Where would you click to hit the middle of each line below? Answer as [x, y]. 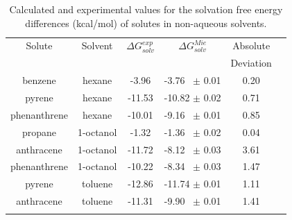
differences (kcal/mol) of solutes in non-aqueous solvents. [146, 23]
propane [39, 132]
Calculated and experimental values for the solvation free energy [146, 9]
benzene [39, 80]
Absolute [251, 45]
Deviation [251, 63]
